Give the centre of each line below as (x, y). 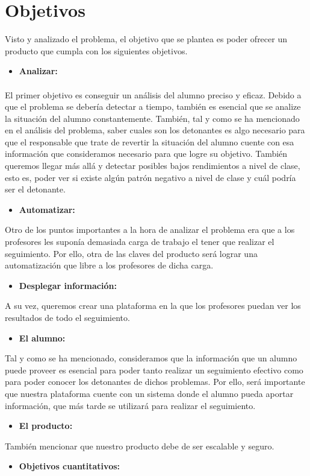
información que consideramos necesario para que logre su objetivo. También (146, 154)
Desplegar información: (68, 285)
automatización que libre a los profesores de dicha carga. (109, 265)
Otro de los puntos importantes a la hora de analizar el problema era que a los (150, 230)
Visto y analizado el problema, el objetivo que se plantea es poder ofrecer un (146, 39)
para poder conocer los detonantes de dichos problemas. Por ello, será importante (155, 382)
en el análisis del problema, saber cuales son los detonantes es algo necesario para (155, 130)
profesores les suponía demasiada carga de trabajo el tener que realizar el (140, 242)
